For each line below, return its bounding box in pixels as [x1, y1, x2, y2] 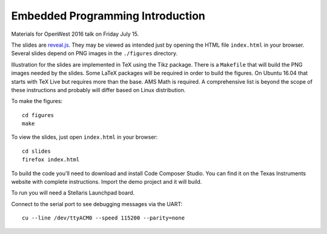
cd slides [22, 147, 51, 155]
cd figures [22, 112, 54, 118]
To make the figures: [11, 98, 63, 105]
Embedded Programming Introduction [11, 9, 206, 22]
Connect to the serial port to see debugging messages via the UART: [11, 200, 183, 207]
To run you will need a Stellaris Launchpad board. [11, 189, 135, 196]
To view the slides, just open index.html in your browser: [11, 133, 158, 141]
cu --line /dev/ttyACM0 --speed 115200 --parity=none [22, 215, 185, 221]
